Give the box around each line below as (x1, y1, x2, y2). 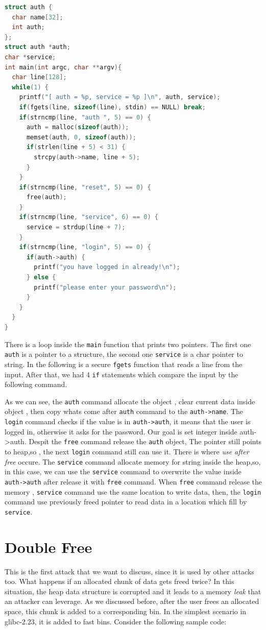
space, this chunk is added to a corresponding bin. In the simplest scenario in (5, 606, 247, 617)
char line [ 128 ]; (12, 74, 67, 81)
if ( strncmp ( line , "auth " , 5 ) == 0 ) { (19, 113, 151, 121)
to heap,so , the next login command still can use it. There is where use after (5, 446, 249, 457)
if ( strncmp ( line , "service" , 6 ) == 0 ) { (19, 213, 158, 221)
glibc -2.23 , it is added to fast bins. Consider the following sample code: (5, 616, 227, 626)
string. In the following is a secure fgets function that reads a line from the (5, 358, 243, 369)
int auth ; (12, 23, 45, 31)
